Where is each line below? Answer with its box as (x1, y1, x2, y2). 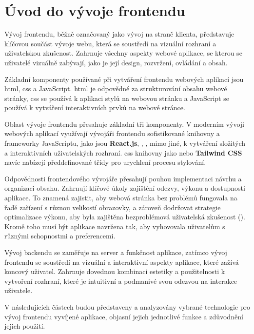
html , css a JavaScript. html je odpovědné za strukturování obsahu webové (4, 83, 227, 94)
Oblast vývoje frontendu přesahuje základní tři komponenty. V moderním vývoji (4, 118, 244, 129)
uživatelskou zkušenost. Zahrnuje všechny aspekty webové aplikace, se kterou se (4, 48, 242, 58)
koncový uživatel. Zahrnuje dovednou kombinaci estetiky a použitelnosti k (4, 266, 225, 276)
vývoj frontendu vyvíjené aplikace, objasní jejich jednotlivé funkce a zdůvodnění (4, 311, 243, 321)
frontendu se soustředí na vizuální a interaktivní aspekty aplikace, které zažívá (4, 256, 239, 267)
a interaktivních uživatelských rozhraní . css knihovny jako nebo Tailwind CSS (4, 147, 242, 157)
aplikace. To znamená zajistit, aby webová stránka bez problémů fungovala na (4, 193, 237, 203)
